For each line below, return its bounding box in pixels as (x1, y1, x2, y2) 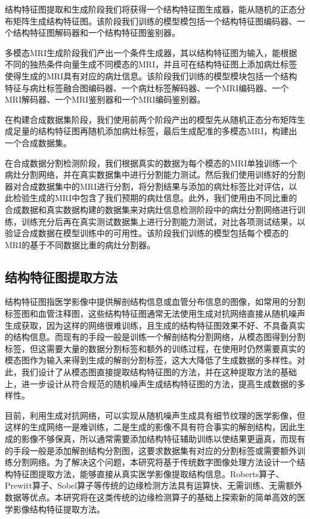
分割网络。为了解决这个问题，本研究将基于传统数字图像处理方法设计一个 (13, 456, 297, 468)
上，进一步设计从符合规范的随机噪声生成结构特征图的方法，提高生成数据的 (5, 377, 297, 390)
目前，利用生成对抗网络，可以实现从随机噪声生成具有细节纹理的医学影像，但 (5, 409, 305, 421)
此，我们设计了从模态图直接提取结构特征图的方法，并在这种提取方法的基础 (5, 366, 297, 378)
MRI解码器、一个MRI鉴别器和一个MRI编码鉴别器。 (5, 93, 206, 106)
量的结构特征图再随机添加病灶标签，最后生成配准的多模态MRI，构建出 (21, 125, 297, 137)
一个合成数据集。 (5, 136, 72, 149)
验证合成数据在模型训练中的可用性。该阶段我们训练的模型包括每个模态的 (5, 227, 289, 239)
